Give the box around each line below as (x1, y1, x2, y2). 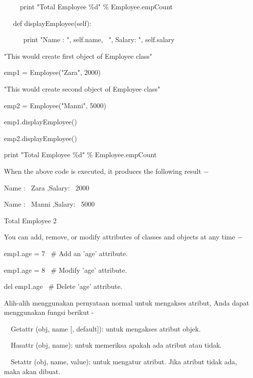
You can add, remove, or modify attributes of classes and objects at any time (4, 232, 235, 242)
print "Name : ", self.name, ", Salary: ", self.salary (23, 34, 175, 45)
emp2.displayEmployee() (4, 133, 77, 143)
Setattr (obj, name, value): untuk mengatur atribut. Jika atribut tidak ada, (11, 356, 237, 367)
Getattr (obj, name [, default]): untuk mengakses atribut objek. (11, 323, 201, 333)
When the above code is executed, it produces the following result (4, 165, 202, 176)
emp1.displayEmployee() (4, 117, 77, 127)
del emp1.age (4, 281, 43, 291)
